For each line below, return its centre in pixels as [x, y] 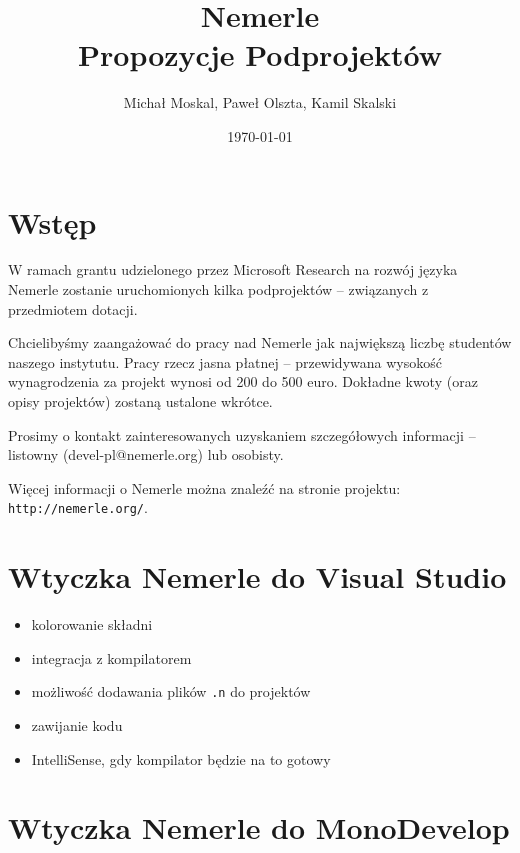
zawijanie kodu [77, 725]
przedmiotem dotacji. [73, 308]
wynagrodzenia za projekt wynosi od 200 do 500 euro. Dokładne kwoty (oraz [243, 381]
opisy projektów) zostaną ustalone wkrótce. [140, 401]
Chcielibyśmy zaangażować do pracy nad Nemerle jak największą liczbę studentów [260, 342]
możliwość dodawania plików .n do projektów [171, 691]
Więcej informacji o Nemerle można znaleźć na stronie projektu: [204, 487]
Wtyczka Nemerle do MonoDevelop [259, 827]
